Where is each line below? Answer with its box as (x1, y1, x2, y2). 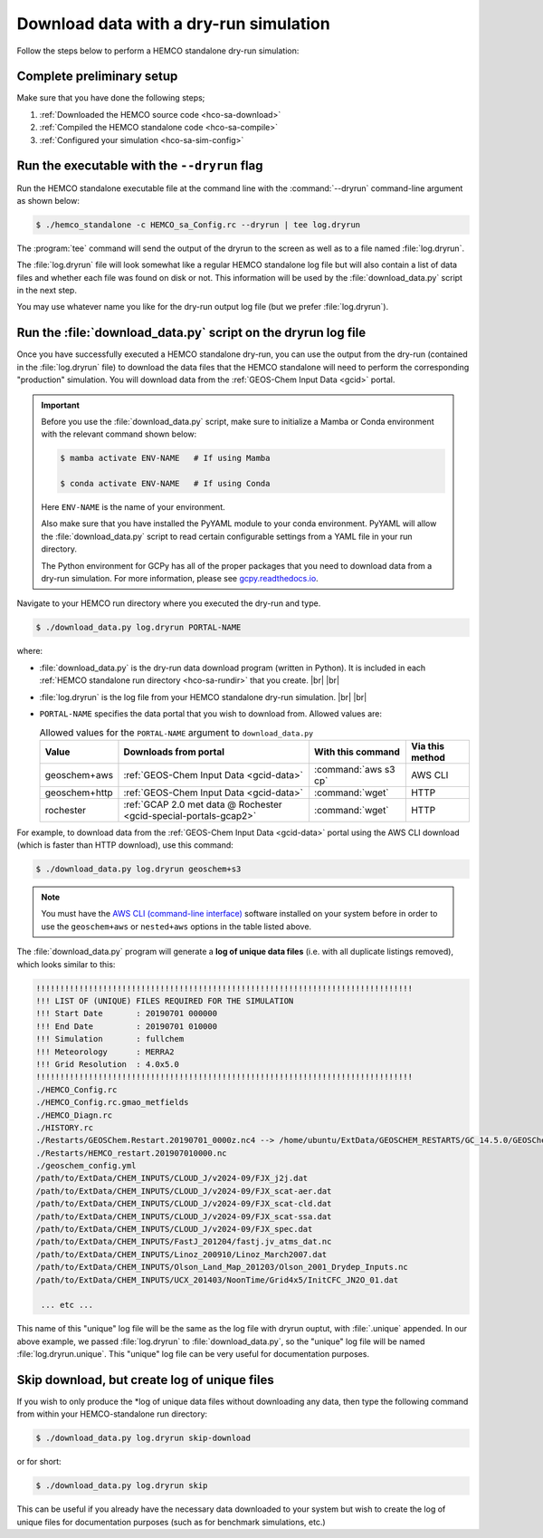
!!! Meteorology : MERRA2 (35, 1046, 176, 1057)
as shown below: (16, 195, 81, 206)
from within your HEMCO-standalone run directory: (16, 1408, 208, 1419)
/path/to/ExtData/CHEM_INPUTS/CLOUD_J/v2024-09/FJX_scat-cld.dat (35, 1198, 332, 1209)
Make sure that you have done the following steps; (16, 92, 205, 103)
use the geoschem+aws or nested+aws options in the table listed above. (41, 920, 312, 932)
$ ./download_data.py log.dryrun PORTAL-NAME (35, 622, 242, 633)
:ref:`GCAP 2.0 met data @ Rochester (123, 798, 282, 811)
